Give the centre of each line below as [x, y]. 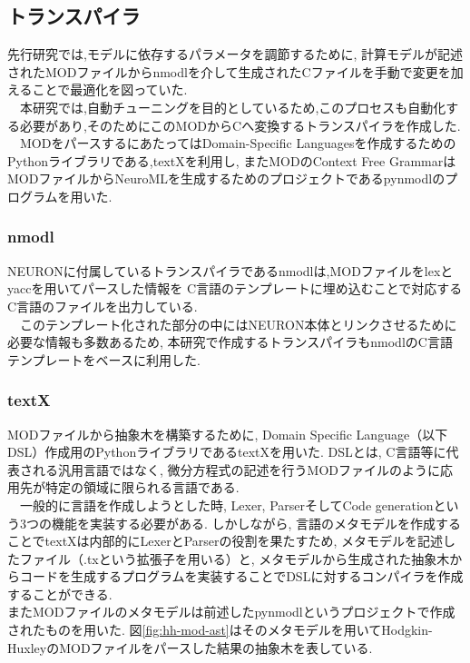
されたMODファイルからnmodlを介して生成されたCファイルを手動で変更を [229, 71]
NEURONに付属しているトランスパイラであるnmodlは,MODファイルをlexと [230, 270]
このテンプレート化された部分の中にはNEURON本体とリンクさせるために [238, 324]
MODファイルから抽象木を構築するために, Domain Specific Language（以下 [228, 434]
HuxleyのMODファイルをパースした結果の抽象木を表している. [190, 647]
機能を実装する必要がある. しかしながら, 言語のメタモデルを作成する [256, 523]
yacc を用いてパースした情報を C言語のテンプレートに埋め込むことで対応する [235, 288]
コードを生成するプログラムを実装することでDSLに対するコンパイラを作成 [241, 576]
